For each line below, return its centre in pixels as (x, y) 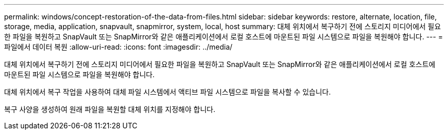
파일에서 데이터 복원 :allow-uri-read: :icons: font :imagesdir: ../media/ (118, 47)
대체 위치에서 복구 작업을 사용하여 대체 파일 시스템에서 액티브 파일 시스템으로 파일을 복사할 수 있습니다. (167, 92)
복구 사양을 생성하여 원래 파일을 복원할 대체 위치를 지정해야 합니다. (110, 109)
